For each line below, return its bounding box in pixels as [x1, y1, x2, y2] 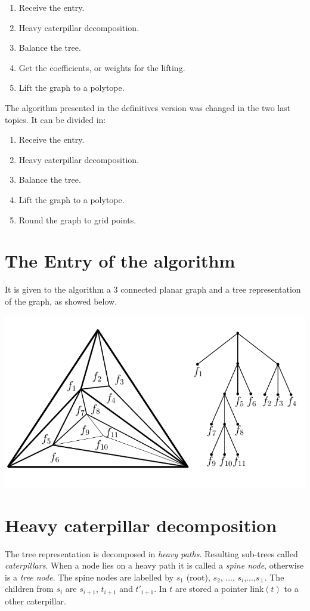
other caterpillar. [5, 594, 66, 607]
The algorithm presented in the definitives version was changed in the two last [5, 101, 291, 113]
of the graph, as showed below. [5, 294, 117, 307]
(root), [186, 570, 210, 583]
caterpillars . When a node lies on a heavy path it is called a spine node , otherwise [5, 559, 304, 572]
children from [5, 582, 54, 595]
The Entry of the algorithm [5, 248, 235, 273]
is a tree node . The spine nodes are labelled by [5, 570, 174, 583]
